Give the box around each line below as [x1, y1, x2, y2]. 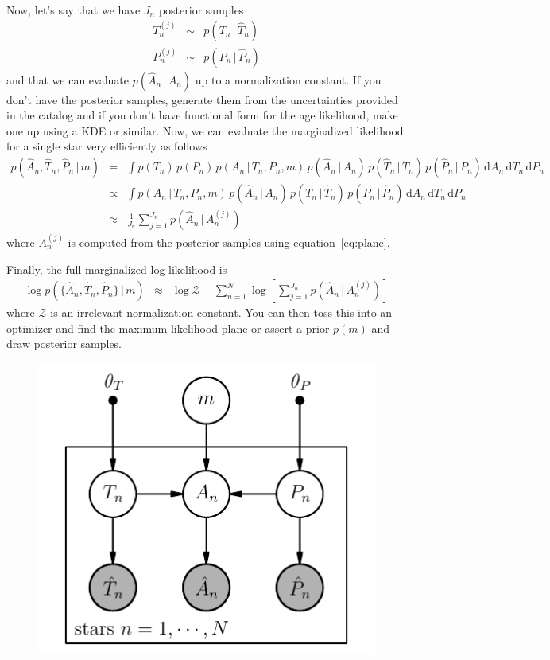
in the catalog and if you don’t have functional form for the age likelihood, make [6, 107, 398, 123]
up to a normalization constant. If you [195, 71, 382, 88]
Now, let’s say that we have [6, 2, 141, 18]
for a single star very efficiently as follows [6, 138, 207, 154]
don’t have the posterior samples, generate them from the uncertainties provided [6, 91, 398, 107]
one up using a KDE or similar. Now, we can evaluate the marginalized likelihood [6, 122, 404, 139]
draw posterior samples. [6, 335, 122, 352]
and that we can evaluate [6, 71, 129, 88]
